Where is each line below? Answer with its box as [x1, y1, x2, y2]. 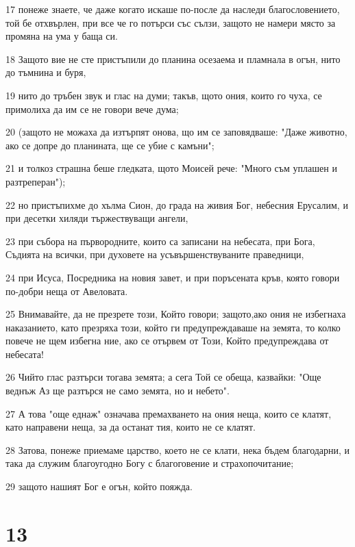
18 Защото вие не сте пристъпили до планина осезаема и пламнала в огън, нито [5, 51, 341, 66]
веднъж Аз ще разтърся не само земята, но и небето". [5, 383, 230, 398]
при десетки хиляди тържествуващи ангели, [5, 211, 188, 225]
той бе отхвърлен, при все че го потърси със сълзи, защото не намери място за [5, 15, 336, 29]
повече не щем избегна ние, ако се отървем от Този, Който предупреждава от [5, 333, 329, 348]
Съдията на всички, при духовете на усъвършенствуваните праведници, [5, 247, 304, 262]
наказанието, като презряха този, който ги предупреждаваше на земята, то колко [5, 320, 341, 334]
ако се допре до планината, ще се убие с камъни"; [5, 138, 215, 152]
